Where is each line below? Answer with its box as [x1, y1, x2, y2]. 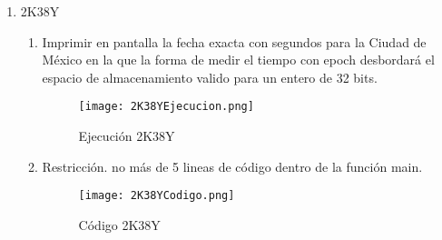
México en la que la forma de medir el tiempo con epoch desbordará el [42, 50, 435, 69]
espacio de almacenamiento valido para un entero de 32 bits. [42, 67, 378, 86]
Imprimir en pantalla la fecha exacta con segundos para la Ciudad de [42, 32, 427, 51]
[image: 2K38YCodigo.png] [78, 189, 235, 203]
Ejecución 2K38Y [78, 126, 175, 145]
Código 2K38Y [78, 215, 161, 234]
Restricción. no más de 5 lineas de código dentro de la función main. [42, 156, 423, 175]
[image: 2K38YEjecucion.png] [78, 100, 254, 114]
